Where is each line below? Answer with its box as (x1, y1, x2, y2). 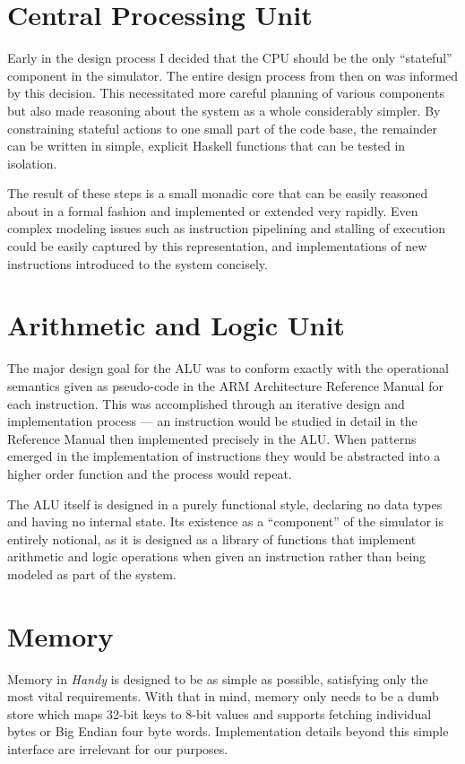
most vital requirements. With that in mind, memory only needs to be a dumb (7, 687, 439, 706)
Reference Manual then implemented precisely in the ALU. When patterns (7, 429, 417, 447)
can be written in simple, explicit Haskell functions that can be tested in (7, 136, 406, 155)
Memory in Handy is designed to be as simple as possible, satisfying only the (7, 669, 428, 688)
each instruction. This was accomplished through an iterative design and (7, 394, 405, 412)
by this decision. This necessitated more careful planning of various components (7, 83, 444, 102)
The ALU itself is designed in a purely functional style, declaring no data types (7, 494, 443, 513)
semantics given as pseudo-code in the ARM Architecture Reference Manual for (7, 376, 443, 395)
